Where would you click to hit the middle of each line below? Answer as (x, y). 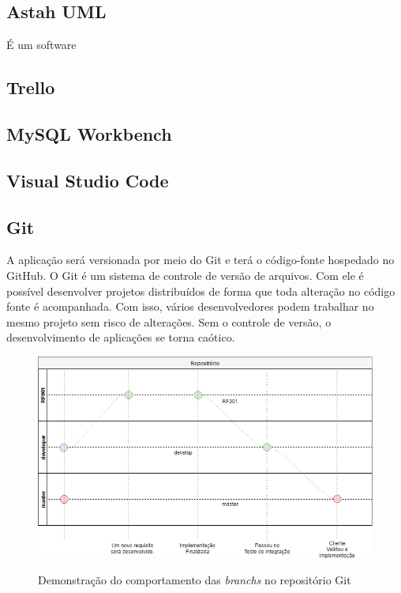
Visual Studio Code (88, 180)
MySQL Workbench (89, 133)
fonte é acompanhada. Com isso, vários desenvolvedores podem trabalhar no (190, 306)
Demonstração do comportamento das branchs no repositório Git (195, 580)
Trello (31, 87)
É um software (41, 45)
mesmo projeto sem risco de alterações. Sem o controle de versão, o (169, 321)
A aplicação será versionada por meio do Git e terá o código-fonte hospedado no (200, 260)
